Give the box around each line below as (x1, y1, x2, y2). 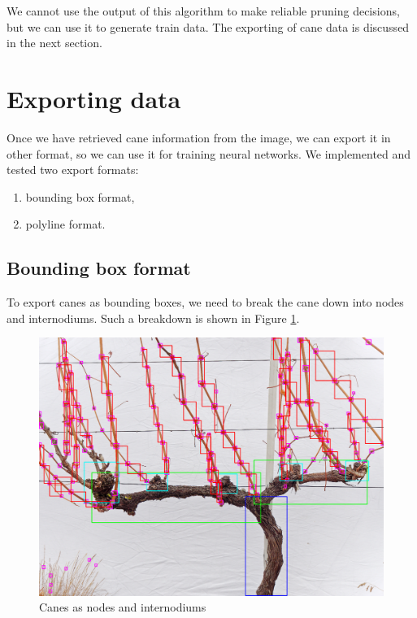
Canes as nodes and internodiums (39, 598, 206, 616)
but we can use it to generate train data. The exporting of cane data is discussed (7, 18, 410, 35)
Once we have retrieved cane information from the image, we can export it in (7, 128, 391, 146)
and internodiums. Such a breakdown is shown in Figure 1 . (7, 309, 300, 326)
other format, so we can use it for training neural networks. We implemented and (7, 145, 411, 162)
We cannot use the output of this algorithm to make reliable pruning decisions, (7, 2, 400, 19)
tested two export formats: (7, 161, 139, 178)
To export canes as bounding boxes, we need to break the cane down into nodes (7, 294, 404, 311)
